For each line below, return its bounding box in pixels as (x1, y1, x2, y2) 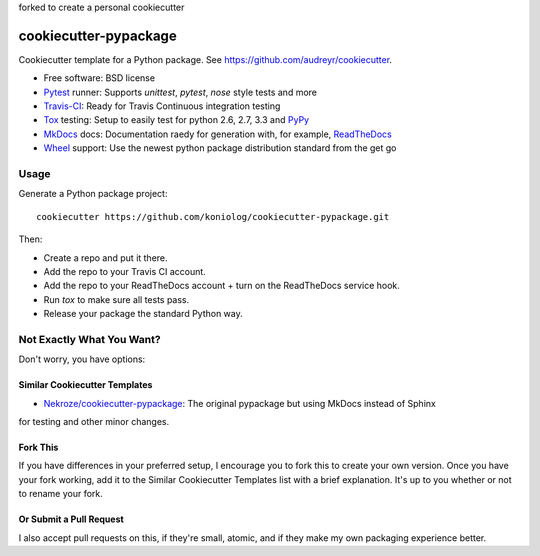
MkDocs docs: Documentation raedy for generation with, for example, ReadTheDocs (43, 128, 392, 140)
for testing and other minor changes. (18, 416, 170, 428)
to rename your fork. (18, 488, 104, 500)
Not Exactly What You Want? (18, 332, 161, 346)
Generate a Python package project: (18, 188, 168, 200)
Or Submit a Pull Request (18, 513, 124, 525)
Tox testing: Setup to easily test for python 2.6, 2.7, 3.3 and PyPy (43, 114, 310, 126)
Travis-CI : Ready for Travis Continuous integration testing (43, 100, 281, 112)
